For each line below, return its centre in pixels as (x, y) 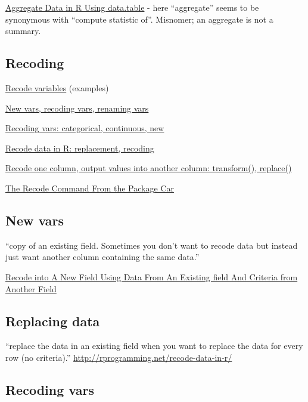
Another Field (31, 288)
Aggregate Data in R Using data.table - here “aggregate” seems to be (132, 7)
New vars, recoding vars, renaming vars (77, 108)
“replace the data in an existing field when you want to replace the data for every (154, 346)
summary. (23, 31)
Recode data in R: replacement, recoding (80, 148)
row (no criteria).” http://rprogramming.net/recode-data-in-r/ (119, 357)
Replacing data (53, 321)
